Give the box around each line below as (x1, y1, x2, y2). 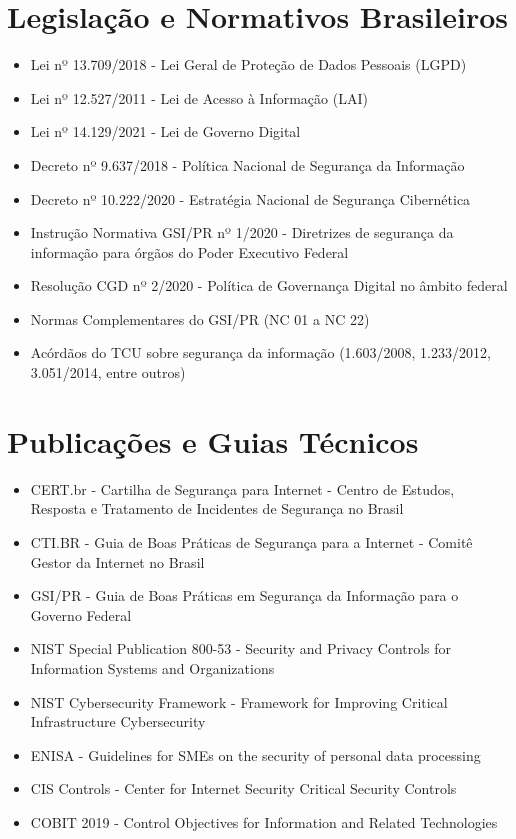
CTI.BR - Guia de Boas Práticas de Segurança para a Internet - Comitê (30, 531, 473, 552)
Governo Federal (30, 604, 132, 625)
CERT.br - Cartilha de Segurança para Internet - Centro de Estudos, (30, 478, 455, 499)
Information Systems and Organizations (30, 657, 275, 678)
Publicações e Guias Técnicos (7, 420, 419, 461)
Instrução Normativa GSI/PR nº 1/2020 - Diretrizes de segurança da (30, 222, 454, 243)
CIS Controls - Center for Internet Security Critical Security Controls (30, 778, 457, 799)
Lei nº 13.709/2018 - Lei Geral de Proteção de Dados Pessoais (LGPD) (30, 54, 467, 75)
